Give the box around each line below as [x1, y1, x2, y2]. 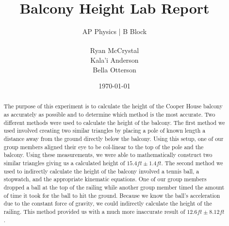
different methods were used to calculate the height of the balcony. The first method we [3, 118, 225, 126]
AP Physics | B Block [82, 26, 147, 36]
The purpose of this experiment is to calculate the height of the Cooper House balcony [3, 102, 223, 110]
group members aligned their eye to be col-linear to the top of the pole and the [3, 142, 204, 151]
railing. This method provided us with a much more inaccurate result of [3, 208, 185, 216]
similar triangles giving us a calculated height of [3, 159, 125, 167]
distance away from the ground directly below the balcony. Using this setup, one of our [3, 135, 224, 143]
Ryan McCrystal [90, 45, 139, 55]
